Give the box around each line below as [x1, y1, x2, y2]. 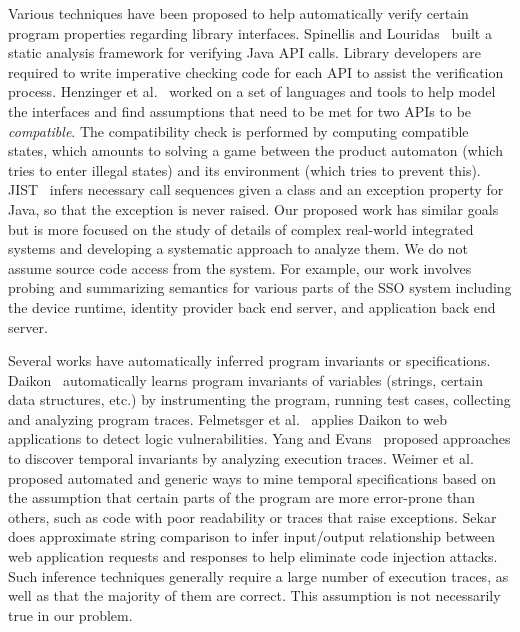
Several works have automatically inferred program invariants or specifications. [8, 350, 491, 371]
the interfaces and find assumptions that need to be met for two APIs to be [8, 100, 472, 121]
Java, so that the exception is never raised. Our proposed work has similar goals [8, 198, 499, 219]
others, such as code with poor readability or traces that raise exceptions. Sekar [8, 506, 497, 527]
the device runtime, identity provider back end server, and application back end [8, 296, 496, 317]
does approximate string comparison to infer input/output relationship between [8, 526, 496, 547]
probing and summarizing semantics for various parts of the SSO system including [8, 277, 512, 298]
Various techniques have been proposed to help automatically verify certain [8, 3, 469, 23]
